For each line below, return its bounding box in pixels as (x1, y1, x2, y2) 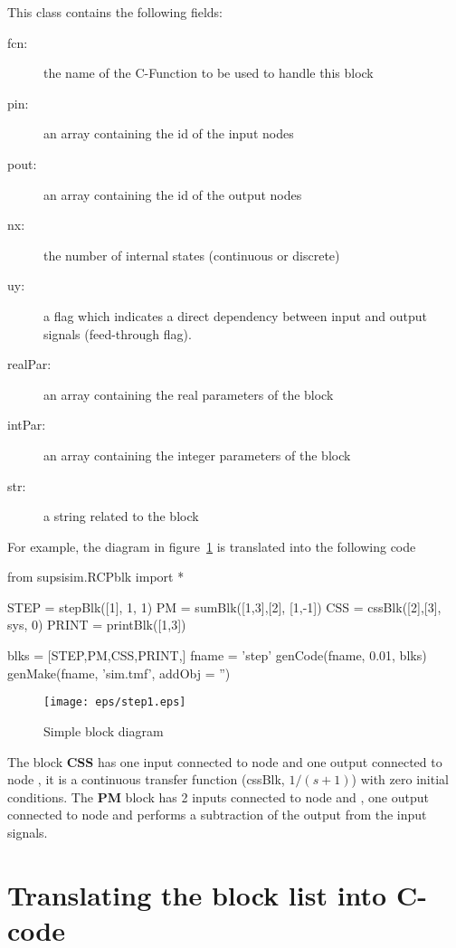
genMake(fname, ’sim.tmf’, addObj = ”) (7, 663, 231, 682)
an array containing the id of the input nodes (43, 124, 294, 143)
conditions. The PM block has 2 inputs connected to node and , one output (7, 787, 429, 806)
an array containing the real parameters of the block (43, 384, 334, 403)
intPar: (7, 415, 46, 434)
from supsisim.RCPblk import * (7, 567, 185, 586)
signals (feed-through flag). (43, 324, 192, 343)
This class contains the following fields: (7, 3, 223, 21)
